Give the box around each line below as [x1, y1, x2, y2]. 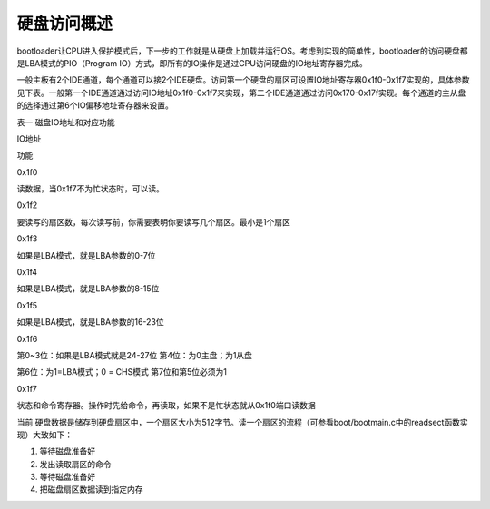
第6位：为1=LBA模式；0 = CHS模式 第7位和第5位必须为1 [16, 367, 227, 377]
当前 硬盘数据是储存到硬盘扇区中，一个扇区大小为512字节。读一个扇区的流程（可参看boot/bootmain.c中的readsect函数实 [16, 416, 469, 427]
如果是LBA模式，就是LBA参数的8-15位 [16, 283, 160, 294]
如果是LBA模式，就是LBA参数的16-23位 [16, 317, 164, 328]
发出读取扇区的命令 [39, 458, 112, 469]
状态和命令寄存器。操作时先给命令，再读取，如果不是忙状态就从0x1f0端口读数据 [16, 400, 317, 411]
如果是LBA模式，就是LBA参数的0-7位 [16, 250, 156, 260]
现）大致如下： [16, 429, 73, 440]
